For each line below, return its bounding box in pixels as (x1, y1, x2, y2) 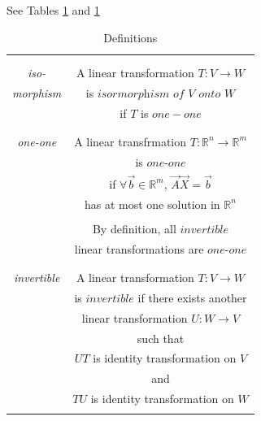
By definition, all (92, 219, 176, 237)
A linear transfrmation (74, 132, 187, 150)
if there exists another (137, 289, 247, 306)
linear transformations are (74, 240, 204, 257)
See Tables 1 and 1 (7, 2, 100, 18)
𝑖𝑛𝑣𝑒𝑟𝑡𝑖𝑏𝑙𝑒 (85, 293, 134, 305)
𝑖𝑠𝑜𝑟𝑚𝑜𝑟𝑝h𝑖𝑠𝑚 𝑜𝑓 (97, 88, 185, 100)
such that (137, 329, 185, 346)
